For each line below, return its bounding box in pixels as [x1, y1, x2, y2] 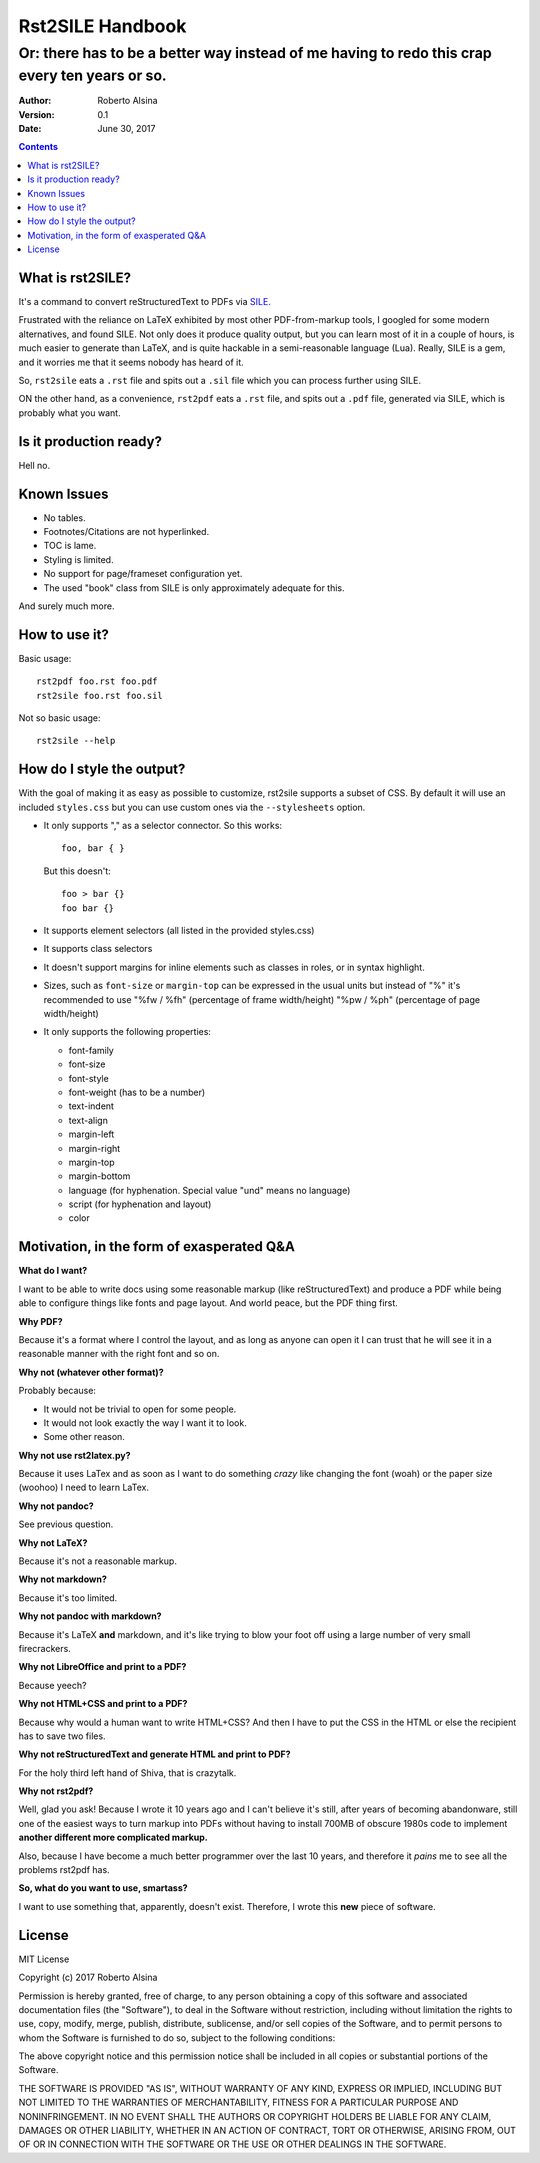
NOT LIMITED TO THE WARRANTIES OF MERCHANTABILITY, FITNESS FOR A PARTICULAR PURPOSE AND [18, 2096, 459, 2109]
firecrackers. [18, 1642, 72, 1654]
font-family [68, 1044, 114, 1056]
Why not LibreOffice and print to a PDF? [18, 1661, 187, 1673]
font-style [68, 1072, 109, 1084]
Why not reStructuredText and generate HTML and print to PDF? [18, 1748, 291, 1760]
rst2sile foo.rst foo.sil [36, 690, 164, 701]
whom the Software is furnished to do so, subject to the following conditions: [18, 2031, 336, 2044]
